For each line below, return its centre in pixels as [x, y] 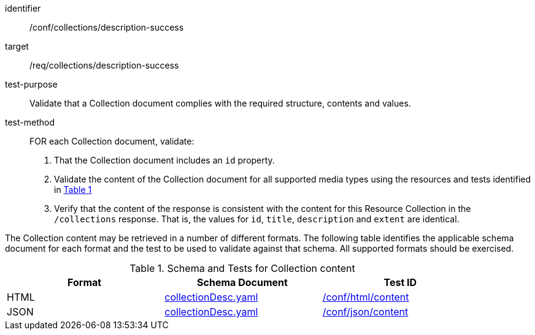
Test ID [400, 282]
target [17, 46]
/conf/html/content [366, 297]
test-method [30, 122]
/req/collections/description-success [104, 65]
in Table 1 [73, 190]
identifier [23, 8]
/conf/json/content [365, 312]
